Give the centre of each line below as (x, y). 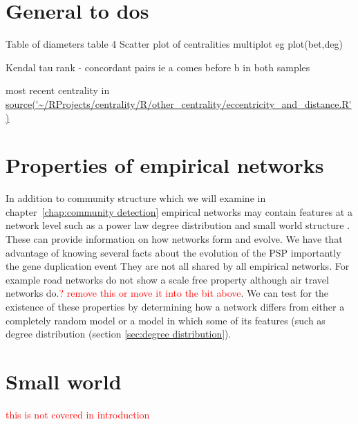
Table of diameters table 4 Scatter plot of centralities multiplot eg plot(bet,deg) (174, 44)
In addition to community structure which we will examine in (136, 198)
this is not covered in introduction (78, 414)
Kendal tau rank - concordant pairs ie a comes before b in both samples (158, 67)
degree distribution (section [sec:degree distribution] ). (119, 334)
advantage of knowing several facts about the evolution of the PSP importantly (173, 252)
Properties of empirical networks (165, 165)
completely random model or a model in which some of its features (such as (166, 320)
